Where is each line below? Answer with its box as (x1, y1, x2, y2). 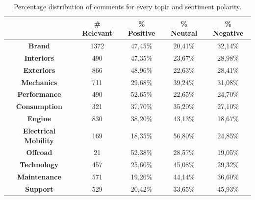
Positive (127, 28, 155, 38)
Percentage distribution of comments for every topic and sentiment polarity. (13, 1, 242, 11)
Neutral (171, 28, 198, 38)
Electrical (23, 125, 56, 135)
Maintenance (17, 172, 61, 182)
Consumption (16, 101, 62, 111)
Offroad (26, 147, 52, 157)
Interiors (24, 52, 54, 63)
